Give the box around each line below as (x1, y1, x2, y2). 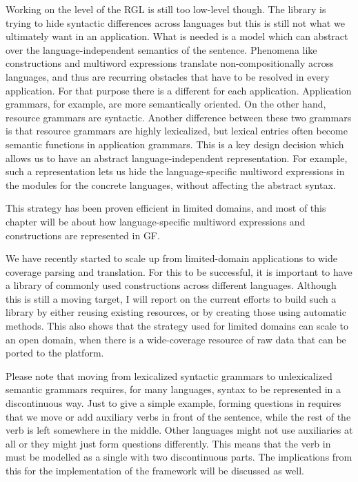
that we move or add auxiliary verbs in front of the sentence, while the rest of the (6, 409, 351, 423)
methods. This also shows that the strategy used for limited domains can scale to (6, 319, 348, 333)
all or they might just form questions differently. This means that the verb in (6, 436, 331, 450)
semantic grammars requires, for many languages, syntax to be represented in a (6, 382, 341, 396)
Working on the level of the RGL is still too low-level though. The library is (6, 2, 326, 16)
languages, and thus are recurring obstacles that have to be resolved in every (6, 69, 330, 83)
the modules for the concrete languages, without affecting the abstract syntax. (6, 177, 336, 192)
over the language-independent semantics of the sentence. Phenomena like (6, 42, 317, 57)
